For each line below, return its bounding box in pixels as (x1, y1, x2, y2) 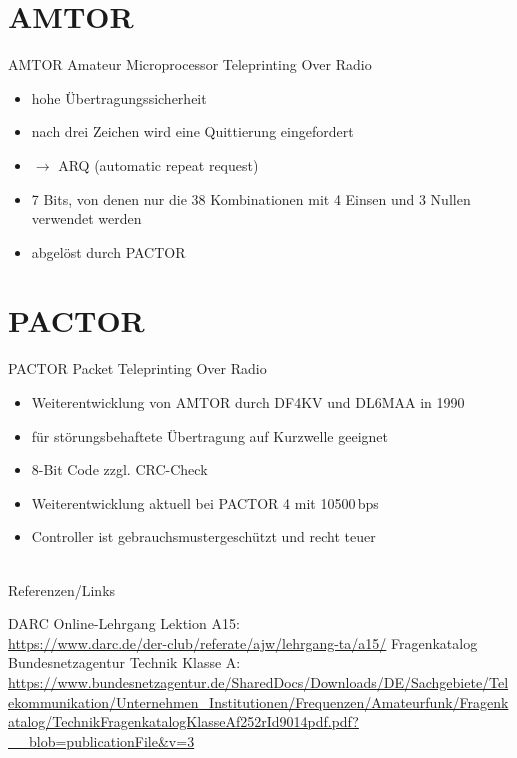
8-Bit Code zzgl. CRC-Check (31, 459, 208, 480)
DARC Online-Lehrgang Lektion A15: (8, 613, 240, 634)
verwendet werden (31, 208, 142, 229)
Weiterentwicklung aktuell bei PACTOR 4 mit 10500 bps (31, 492, 379, 513)
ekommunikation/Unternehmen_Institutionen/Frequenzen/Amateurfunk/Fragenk (8, 691, 509, 712)
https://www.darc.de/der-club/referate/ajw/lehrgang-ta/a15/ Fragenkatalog (8, 632, 478, 653)
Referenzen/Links (8, 579, 116, 600)
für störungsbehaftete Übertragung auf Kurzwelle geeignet (31, 425, 389, 446)
